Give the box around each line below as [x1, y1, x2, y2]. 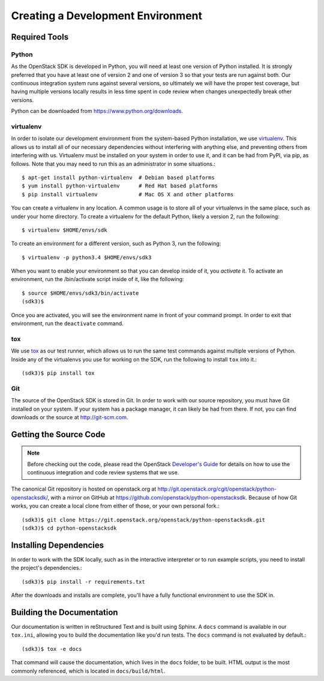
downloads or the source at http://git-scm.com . [11, 413, 128, 420]
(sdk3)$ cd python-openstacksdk [22, 525, 117, 531]
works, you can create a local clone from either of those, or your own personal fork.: [11, 502, 220, 510]
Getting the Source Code [11, 429, 106, 440]
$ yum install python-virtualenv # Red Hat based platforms [22, 183, 218, 189]
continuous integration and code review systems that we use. [27, 469, 179, 476]
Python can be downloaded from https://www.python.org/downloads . [11, 107, 183, 115]
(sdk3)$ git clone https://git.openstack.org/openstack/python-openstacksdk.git [22, 516, 266, 523]
